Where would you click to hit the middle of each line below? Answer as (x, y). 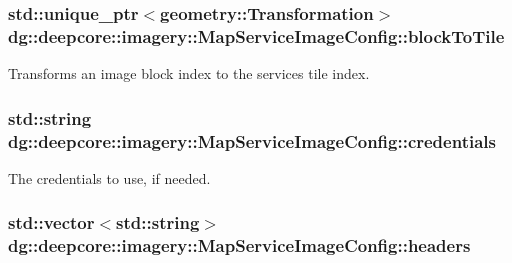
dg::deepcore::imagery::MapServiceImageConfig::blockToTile (256, 35)
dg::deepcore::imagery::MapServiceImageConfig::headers (239, 245)
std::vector (51, 222)
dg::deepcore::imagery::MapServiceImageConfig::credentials (252, 140)
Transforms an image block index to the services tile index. (189, 73)
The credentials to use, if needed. (109, 177)
